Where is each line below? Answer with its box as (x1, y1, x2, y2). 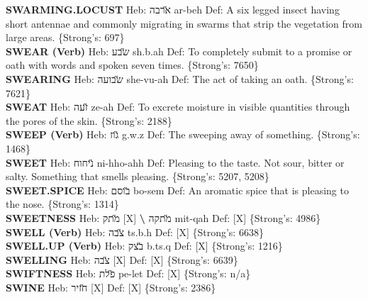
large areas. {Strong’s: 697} (6, 30, 125, 45)
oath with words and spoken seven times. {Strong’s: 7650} (6, 57, 259, 72)
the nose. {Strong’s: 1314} (6, 196, 119, 211)
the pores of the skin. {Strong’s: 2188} (6, 113, 172, 128)
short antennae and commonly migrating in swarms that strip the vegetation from (6, 16, 362, 30)
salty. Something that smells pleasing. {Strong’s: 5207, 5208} (6, 169, 269, 184)
